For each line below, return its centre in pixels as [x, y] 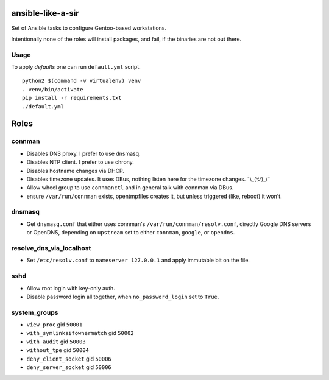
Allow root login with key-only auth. [71, 288]
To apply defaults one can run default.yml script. [76, 67]
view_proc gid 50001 [55, 325]
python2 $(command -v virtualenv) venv [82, 81]
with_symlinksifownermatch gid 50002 [80, 333]
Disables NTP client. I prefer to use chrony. [80, 162]
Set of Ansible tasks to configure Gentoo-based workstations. [89, 28]
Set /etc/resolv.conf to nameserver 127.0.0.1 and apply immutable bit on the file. [138, 260]
